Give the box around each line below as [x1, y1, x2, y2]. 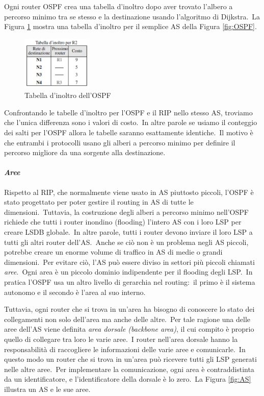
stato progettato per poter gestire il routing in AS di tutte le [4, 196, 194, 207]
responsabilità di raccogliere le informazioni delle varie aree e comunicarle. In [4, 343, 246, 354]
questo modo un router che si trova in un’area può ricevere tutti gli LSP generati [4, 354, 257, 364]
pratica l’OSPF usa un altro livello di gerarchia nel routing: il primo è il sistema [4, 276, 255, 287]
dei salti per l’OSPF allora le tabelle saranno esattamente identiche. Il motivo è [4, 127, 253, 138]
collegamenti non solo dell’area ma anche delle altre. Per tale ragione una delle [4, 313, 251, 324]
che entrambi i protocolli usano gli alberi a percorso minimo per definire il [4, 137, 235, 147]
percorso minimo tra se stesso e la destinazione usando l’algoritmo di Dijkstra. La [4, 11, 260, 21]
